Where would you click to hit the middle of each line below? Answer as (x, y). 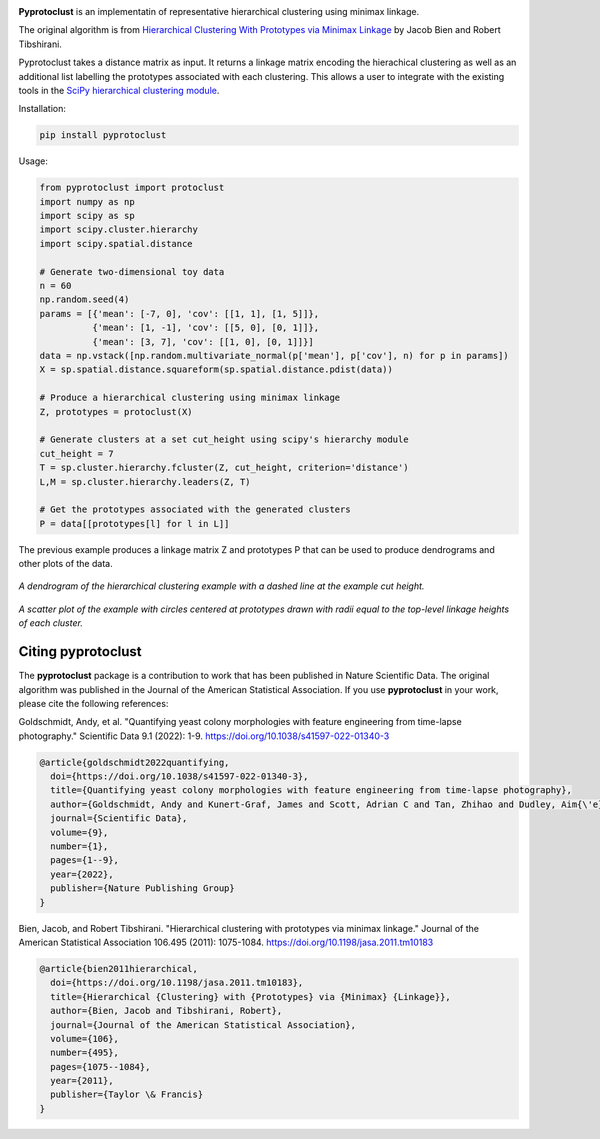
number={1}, (79, 846)
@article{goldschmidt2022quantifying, (134, 762)
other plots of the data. (66, 564)
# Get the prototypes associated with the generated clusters (195, 509)
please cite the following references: (93, 703)
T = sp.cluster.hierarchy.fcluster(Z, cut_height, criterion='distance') (224, 468)
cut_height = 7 (76, 453)
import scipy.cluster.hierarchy (119, 229)
